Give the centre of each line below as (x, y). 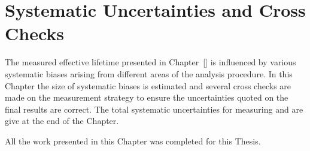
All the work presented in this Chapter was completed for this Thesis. (133, 141)
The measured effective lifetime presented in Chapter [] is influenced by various (151, 62)
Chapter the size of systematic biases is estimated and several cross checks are (148, 85)
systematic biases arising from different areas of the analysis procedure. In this (149, 73)
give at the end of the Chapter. (62, 121)
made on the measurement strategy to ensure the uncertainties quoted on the (147, 97)
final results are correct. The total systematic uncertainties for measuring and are (154, 109)
